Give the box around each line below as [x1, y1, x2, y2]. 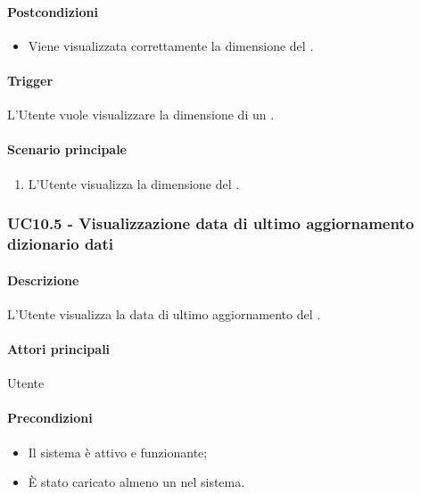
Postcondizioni [7, 2, 98, 21]
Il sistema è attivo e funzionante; [28, 442, 208, 461]
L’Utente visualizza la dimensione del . [28, 174, 240, 193]
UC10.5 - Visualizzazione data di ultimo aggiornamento [7, 212, 415, 235]
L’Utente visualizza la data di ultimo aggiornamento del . [7, 304, 321, 323]
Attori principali [7, 339, 111, 358]
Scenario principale [7, 140, 127, 159]
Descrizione [7, 270, 79, 289]
